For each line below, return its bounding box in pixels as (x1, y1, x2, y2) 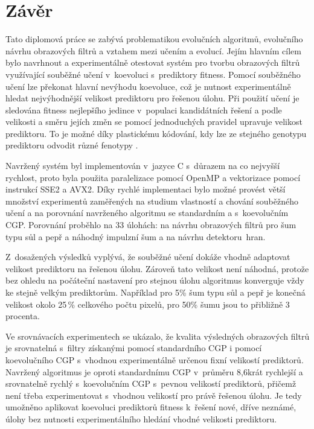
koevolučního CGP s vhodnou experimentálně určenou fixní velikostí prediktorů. (5, 353, 304, 366)
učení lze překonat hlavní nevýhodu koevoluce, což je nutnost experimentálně (5, 80, 291, 92)
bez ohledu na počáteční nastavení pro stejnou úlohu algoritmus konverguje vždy (5, 274, 304, 287)
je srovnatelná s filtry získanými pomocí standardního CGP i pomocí (5, 342, 262, 354)
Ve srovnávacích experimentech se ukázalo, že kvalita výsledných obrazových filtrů (5, 329, 310, 342)
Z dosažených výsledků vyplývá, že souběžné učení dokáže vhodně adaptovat (5, 250, 290, 263)
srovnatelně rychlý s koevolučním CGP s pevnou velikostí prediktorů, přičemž (5, 377, 296, 390)
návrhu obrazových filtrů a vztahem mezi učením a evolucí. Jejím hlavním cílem (5, 44, 301, 57)
